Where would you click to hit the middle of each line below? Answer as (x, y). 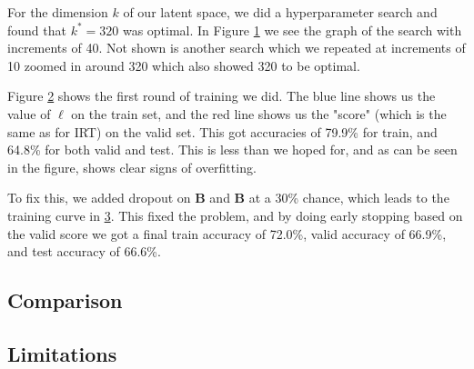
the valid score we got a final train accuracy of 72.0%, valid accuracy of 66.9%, (227, 233)
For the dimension (58, 12)
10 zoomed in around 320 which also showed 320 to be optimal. (184, 65)
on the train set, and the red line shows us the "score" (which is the (259, 113)
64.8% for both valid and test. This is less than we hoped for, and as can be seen (232, 150)
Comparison (65, 300)
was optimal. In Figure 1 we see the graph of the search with (292, 30)
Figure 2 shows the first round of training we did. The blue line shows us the (222, 96)
